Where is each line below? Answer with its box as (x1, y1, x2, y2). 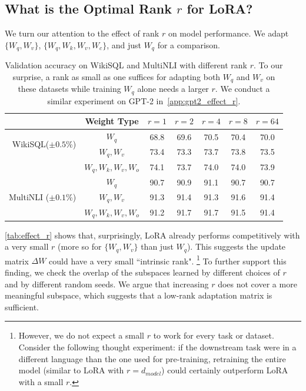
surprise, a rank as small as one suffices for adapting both (12, 70, 221, 82)
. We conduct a (215, 82, 270, 95)
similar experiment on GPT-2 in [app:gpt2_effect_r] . (47, 94, 241, 107)
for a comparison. (157, 38, 220, 51)
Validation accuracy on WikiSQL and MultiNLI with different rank (5, 59, 248, 71)
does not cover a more (218, 277, 297, 290)
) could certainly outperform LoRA (161, 364, 288, 376)
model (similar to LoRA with (18, 364, 124, 376)
